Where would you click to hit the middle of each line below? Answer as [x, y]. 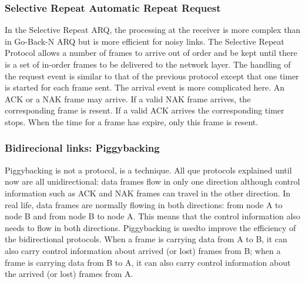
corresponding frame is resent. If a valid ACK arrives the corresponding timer [145, 110]
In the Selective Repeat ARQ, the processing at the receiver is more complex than [153, 30]
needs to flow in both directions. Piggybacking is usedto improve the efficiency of [150, 227]
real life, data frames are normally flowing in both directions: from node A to [144, 204]
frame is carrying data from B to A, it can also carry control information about [148, 262]
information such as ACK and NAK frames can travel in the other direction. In [148, 193]
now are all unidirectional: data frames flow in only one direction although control [152, 181]
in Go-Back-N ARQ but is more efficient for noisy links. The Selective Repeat [145, 41]
